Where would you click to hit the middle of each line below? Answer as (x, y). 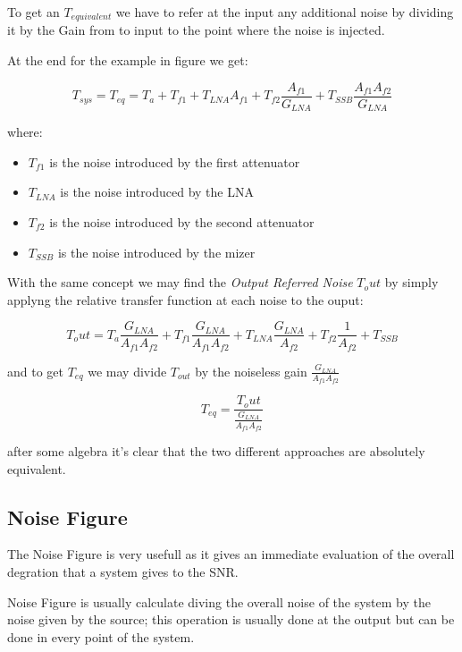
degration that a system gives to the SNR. (123, 571)
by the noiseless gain (251, 371)
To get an (34, 12)
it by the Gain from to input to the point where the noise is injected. (196, 30)
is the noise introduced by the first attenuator (175, 161)
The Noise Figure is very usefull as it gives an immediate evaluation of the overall (231, 554)
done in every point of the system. (101, 636)
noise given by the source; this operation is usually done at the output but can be (231, 619)
